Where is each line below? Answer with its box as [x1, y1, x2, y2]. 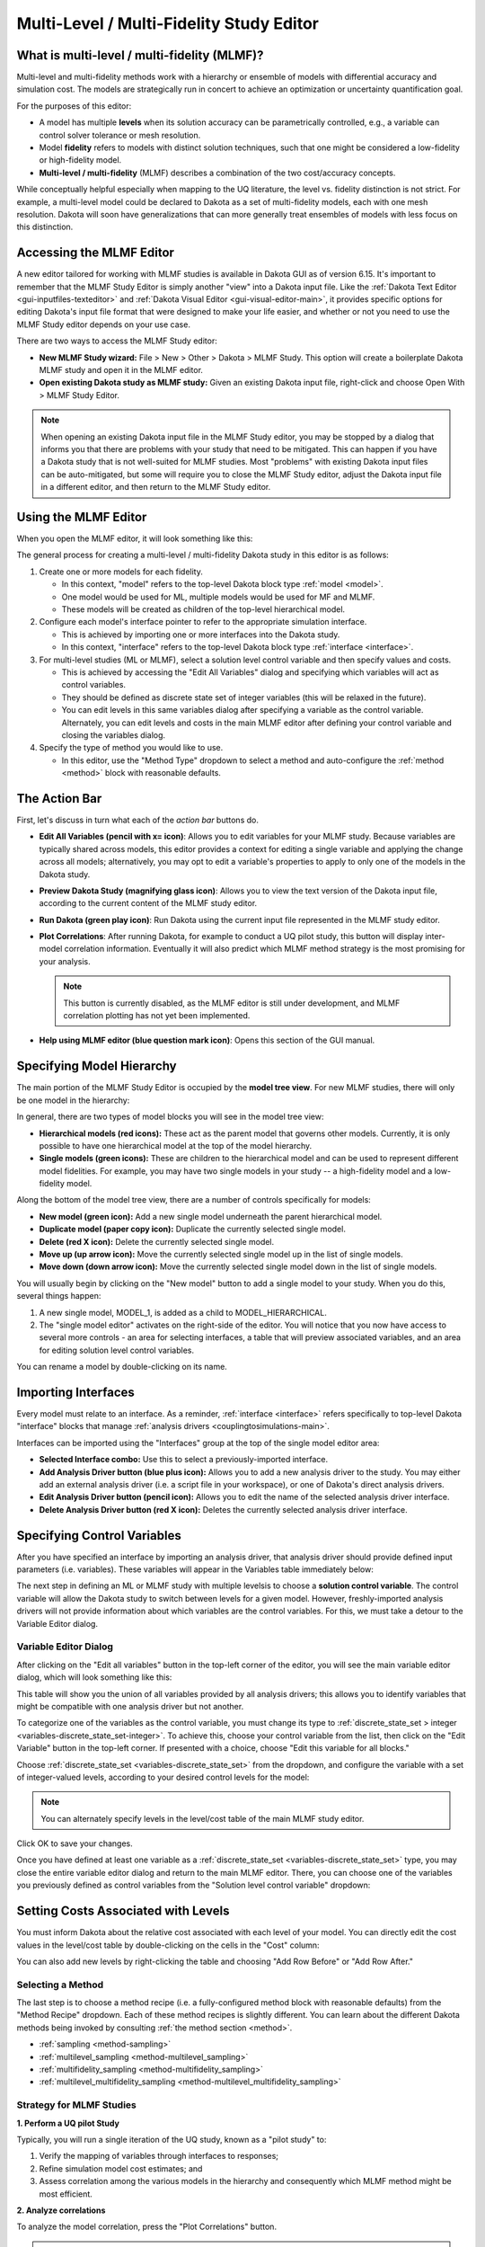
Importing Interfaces [16, 1384, 135, 1399]
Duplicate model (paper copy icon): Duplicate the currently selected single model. [39, 1223, 346, 1235]
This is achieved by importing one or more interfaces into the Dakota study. [61, 629, 340, 640]
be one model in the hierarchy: [16, 1095, 130, 1106]
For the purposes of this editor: [16, 100, 132, 111]
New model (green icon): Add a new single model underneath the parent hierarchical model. [39, 1211, 383, 1221]
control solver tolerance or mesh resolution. [39, 129, 201, 140]
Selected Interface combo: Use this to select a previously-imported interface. [39, 1454, 328, 1465]
